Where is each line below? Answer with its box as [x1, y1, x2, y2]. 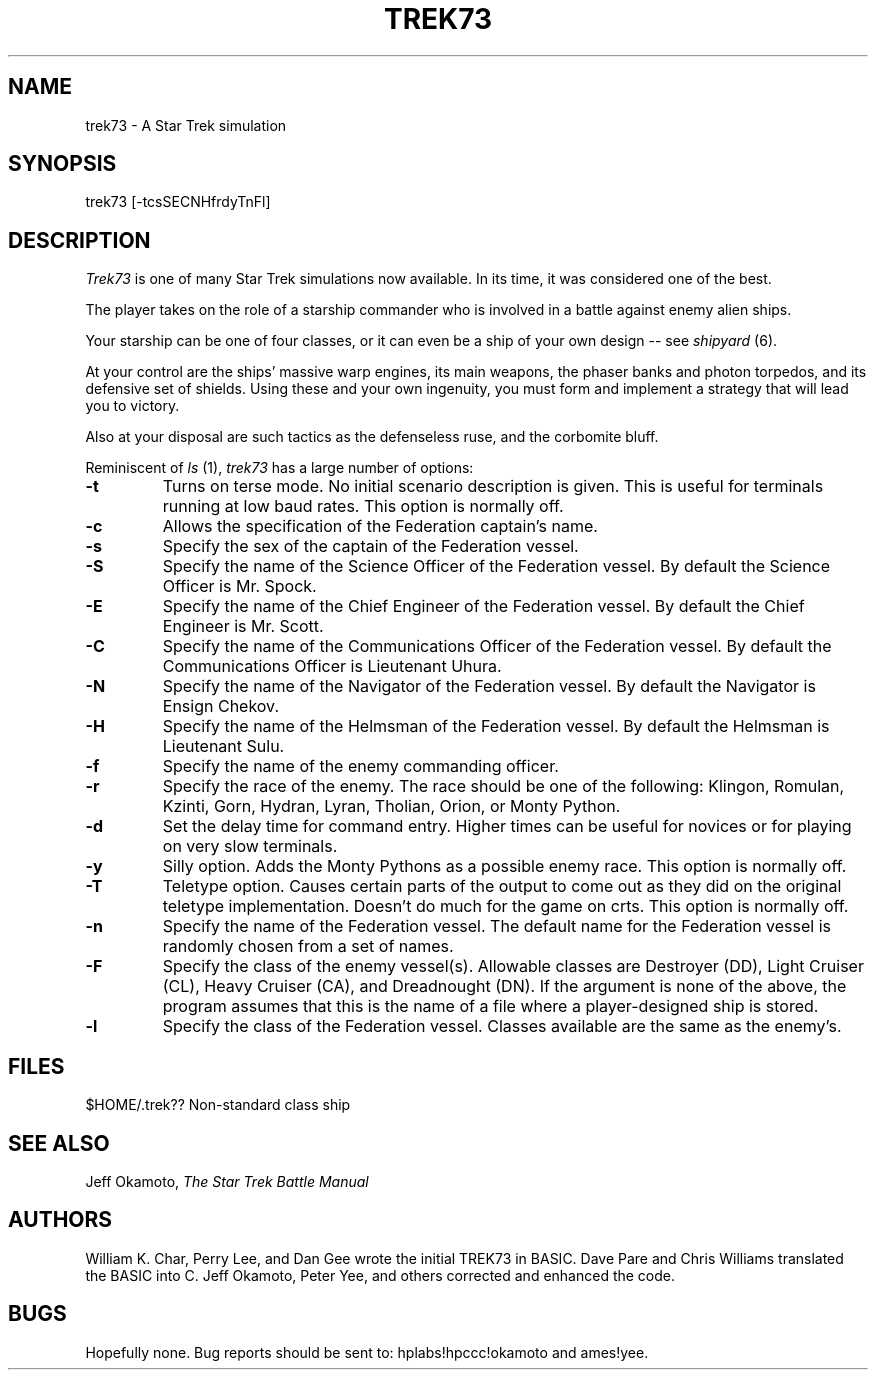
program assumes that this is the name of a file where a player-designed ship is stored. [162, 996, 819, 1017]
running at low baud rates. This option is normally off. [162, 496, 564, 517]
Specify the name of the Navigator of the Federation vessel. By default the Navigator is [162, 676, 816, 697]
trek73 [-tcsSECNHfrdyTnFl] [85, 193, 271, 211]
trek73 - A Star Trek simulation [85, 116, 287, 134]
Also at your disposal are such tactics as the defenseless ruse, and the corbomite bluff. [85, 428, 659, 446]
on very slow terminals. [162, 836, 338, 857]
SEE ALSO [8, 1130, 110, 1156]
